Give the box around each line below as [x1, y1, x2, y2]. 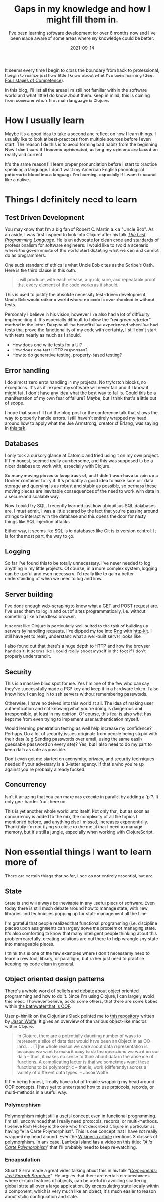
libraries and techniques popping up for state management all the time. [5, 910, 148, 916]
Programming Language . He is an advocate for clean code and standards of [5, 237, 159, 243]
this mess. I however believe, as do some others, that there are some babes [5, 999, 158, 1004]
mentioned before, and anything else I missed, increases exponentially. [5, 819, 148, 825]
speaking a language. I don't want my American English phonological [5, 166, 144, 172]
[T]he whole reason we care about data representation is [33, 1043, 148, 1050]
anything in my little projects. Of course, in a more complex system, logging [5, 565, 158, 572]
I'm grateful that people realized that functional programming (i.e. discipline [5, 920, 158, 926]
